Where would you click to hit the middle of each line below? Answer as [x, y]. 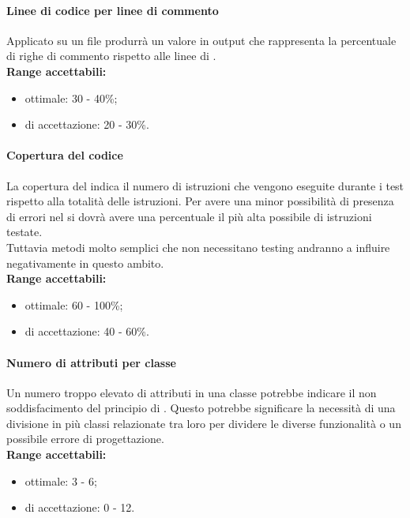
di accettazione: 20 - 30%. [87, 124]
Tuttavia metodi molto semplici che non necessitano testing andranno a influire [198, 247]
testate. [24, 232]
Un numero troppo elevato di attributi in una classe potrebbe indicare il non [192, 392]
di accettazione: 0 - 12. [80, 507]
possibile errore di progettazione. [85, 439]
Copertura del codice [65, 155]
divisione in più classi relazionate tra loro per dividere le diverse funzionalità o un [204, 423]
